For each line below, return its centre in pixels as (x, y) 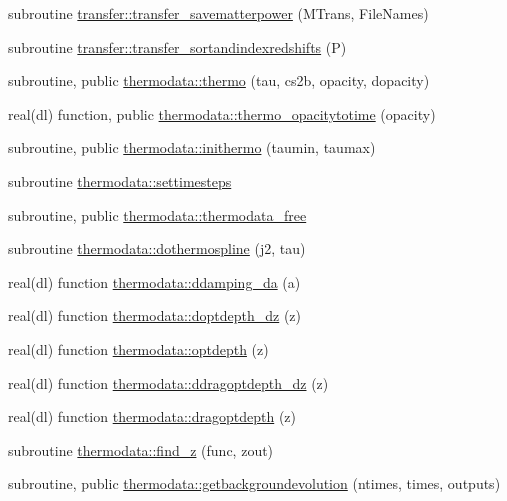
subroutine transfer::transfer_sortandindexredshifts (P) (177, 46)
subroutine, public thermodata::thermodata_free (157, 214)
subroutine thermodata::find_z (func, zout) (141, 449)
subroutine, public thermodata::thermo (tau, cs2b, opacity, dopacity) (219, 80)
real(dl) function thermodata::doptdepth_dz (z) (154, 315)
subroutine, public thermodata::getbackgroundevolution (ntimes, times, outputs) (254, 483)
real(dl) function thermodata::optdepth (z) (138, 348)
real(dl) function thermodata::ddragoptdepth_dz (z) (168, 382)
